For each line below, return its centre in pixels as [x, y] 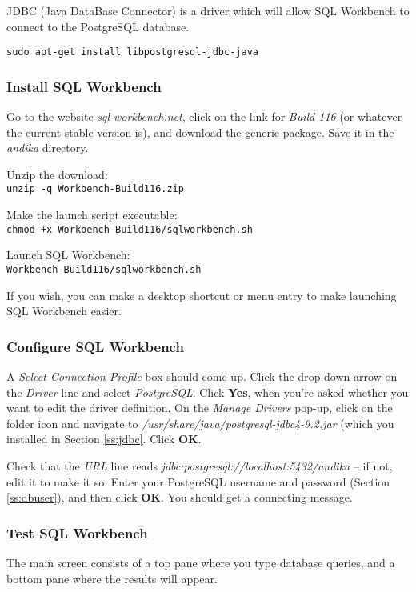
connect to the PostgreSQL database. [98, 26]
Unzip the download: [57, 174]
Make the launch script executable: [92, 215]
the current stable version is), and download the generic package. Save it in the [200, 132]
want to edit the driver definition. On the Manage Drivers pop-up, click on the [200, 408]
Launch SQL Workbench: [68, 255]
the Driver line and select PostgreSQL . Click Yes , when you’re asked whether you [208, 392]
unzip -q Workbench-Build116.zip [95, 189]
